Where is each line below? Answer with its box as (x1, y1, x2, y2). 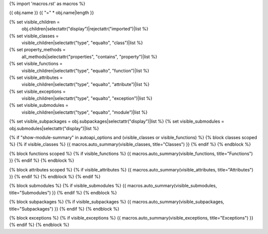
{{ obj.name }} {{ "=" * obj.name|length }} (9, 10, 94, 16)
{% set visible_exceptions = (9, 88, 66, 94)
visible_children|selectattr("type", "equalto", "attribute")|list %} (21, 81, 150, 87)
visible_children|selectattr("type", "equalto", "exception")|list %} (21, 95, 152, 101)
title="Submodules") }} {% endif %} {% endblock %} (9, 189, 117, 196)
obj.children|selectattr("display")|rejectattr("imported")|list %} (21, 26, 149, 32)
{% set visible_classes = (9, 33, 59, 39)
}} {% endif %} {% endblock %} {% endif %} (9, 173, 101, 179)
